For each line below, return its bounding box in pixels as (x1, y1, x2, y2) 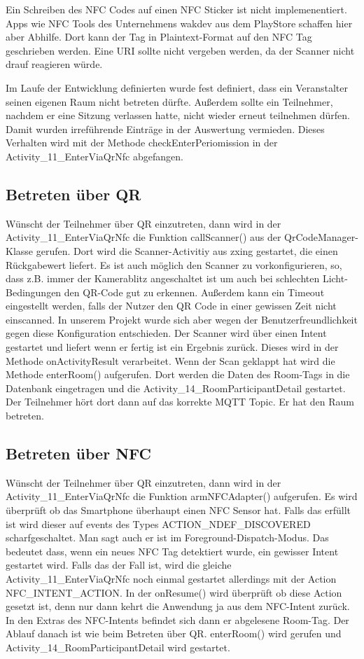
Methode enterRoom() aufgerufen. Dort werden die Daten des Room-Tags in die (6, 367, 350, 382)
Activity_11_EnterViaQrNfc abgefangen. (6, 148, 183, 163)
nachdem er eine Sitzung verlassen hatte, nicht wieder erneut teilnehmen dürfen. (6, 108, 350, 123)
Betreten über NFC (6, 443, 152, 464)
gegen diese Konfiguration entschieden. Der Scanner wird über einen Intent (6, 326, 327, 340)
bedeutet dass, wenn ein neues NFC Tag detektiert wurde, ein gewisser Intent (6, 543, 339, 558)
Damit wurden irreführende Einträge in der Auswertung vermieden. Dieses (6, 121, 325, 136)
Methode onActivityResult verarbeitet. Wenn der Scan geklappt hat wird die (6, 353, 335, 368)
